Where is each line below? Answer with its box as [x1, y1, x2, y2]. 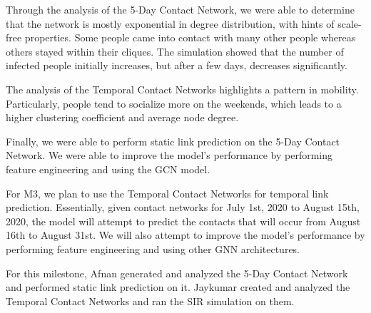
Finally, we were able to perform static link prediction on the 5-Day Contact [6, 133, 340, 148]
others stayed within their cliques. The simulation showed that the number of [6, 43, 344, 58]
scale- [337, 16, 362, 31]
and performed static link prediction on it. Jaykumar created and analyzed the [6, 279, 350, 294]
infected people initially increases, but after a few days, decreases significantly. [6, 58, 347, 73]
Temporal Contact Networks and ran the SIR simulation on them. [6, 293, 295, 308]
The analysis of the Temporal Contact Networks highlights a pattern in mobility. [6, 81, 359, 96]
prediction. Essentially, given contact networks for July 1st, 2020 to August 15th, [6, 200, 360, 215]
